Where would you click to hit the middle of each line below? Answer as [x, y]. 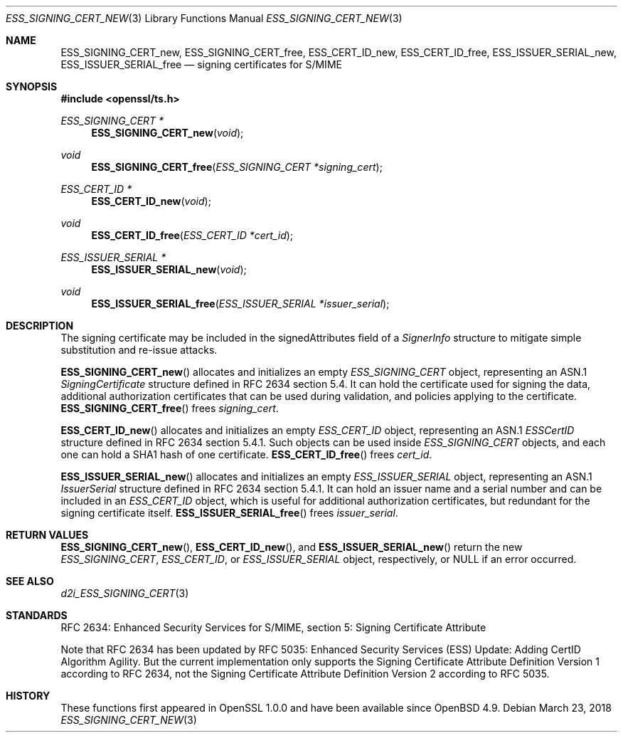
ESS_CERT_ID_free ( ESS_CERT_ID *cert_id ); [192, 235]
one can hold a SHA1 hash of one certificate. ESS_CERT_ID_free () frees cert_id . [246, 454]
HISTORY [28, 696]
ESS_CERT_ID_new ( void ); [151, 201]
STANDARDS [37, 615]
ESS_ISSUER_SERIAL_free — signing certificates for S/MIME [201, 64]
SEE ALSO [30, 581]
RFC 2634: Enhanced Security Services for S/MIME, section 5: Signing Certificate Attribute [273, 627]
